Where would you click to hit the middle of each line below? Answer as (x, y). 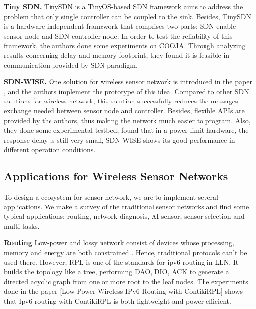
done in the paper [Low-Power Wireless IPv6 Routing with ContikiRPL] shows (124, 291)
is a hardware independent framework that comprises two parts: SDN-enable (120, 26)
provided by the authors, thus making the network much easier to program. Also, (127, 120)
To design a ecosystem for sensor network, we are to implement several (111, 197)
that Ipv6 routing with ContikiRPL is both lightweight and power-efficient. (118, 301)
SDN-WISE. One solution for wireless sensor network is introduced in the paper (128, 81)
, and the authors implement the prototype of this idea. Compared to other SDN (127, 91)
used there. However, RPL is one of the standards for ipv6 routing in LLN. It (121, 262)
